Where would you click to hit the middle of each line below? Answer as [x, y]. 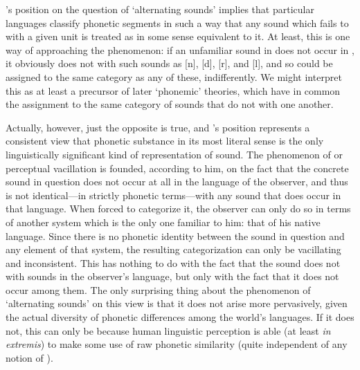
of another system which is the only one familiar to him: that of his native [163, 222]
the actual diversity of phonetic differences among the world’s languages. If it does [180, 317]
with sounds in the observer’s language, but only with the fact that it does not [172, 276]
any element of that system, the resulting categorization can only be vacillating [173, 249]
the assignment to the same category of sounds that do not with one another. [170, 104]
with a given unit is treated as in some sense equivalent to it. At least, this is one [178, 36]
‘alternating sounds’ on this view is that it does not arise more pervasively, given [177, 303]
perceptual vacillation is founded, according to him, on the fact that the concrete [177, 168]
